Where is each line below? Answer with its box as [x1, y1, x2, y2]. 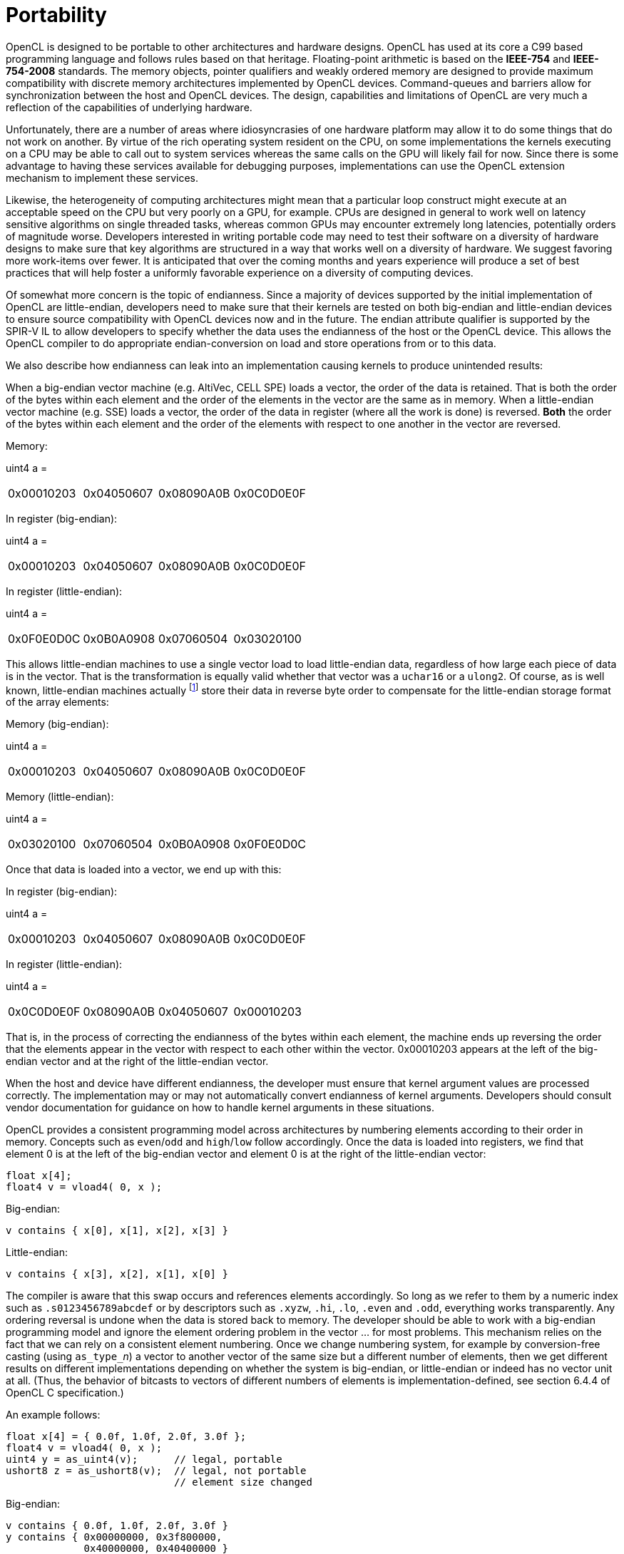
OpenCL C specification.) [6, 1386, 124, 1399]
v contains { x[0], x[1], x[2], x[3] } [6, 1225, 228, 1237]
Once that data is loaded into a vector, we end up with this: [6, 863, 282, 876]
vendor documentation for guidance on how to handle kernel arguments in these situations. [6, 1101, 435, 1114]
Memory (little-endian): [6, 791, 114, 803]
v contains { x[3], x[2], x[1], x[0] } [6, 1268, 228, 1280]
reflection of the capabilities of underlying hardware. [6, 101, 252, 113]
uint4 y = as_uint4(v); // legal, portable [6, 1453, 282, 1466]
